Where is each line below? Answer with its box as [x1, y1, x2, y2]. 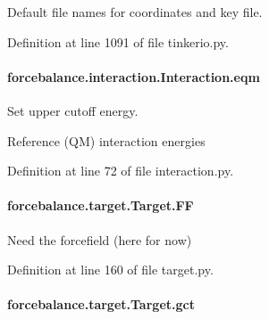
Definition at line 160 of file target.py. [7, 260, 214, 279]
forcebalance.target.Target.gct [7, 295, 195, 314]
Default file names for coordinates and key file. [7, 3, 263, 20]
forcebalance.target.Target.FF [7, 196, 194, 215]
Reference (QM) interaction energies [7, 131, 206, 150]
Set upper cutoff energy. [7, 101, 139, 119]
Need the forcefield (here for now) [7, 230, 192, 249]
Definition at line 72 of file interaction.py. [7, 161, 234, 180]
